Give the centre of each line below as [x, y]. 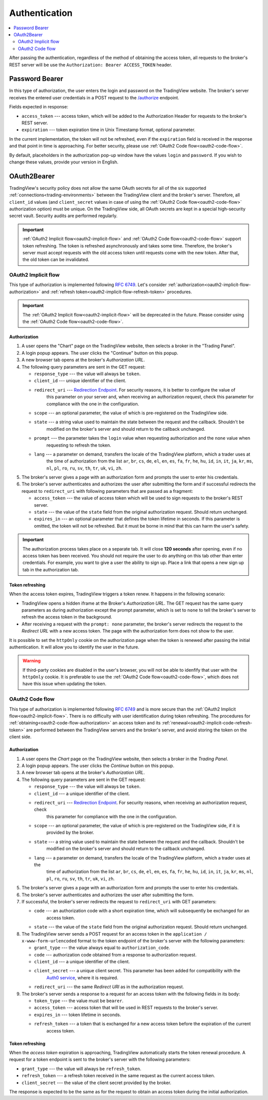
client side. [20, 737]
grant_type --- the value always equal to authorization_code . [102, 948]
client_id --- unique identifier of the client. [80, 381]
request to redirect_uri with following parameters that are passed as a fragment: [107, 491]
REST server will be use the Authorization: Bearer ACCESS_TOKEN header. [91, 65]
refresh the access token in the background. [67, 617]
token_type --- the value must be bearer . [79, 1001]
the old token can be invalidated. [56, 260]
